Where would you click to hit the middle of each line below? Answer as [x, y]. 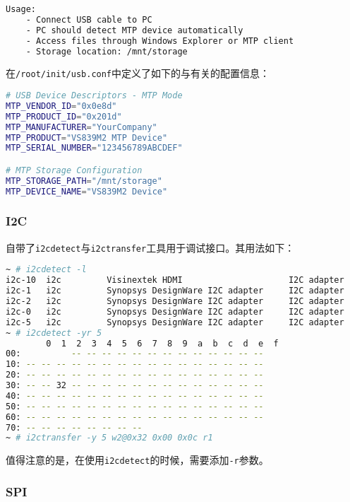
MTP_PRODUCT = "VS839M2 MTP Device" [87, 138]
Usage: [21, 9]
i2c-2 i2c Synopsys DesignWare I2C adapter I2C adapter [175, 302]
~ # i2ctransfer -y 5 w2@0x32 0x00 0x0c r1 [109, 438]
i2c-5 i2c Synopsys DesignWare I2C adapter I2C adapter [175, 322]
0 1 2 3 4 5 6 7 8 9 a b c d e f [162, 343]
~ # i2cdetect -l [46, 270]
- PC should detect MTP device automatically [134, 30]
